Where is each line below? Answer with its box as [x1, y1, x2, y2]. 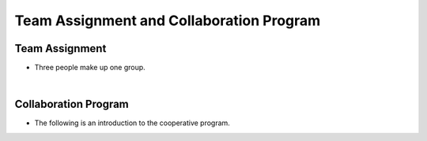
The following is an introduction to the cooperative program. [34, 118, 231, 128]
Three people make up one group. [34, 63, 145, 72]
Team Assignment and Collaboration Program [14, 12, 321, 29]
